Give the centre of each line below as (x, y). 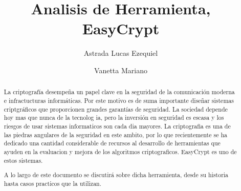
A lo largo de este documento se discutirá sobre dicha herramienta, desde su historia (116, 175)
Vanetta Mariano (121, 70)
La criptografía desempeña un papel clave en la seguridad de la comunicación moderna (119, 92)
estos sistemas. (23, 160)
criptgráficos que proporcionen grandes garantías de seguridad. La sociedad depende (116, 109)
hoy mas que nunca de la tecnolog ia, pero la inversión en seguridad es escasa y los (114, 118)
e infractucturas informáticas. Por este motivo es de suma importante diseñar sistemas (119, 100)
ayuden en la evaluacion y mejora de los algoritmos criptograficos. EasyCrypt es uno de (120, 151)
